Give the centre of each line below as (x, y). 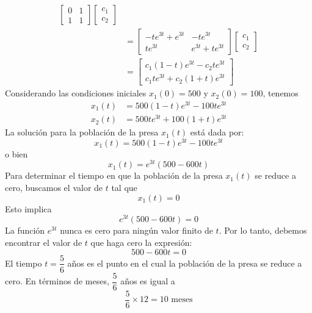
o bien (16, 153)
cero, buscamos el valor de (54, 188)
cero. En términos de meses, (57, 281)
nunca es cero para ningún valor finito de (136, 230)
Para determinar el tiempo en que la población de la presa (114, 175)
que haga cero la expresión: (141, 242)
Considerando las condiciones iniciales (76, 93)
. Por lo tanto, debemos (263, 230)
